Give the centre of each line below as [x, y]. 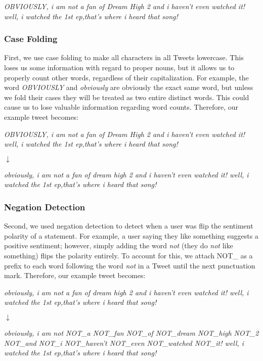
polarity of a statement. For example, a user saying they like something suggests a [131, 235]
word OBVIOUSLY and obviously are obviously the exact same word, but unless [129, 87]
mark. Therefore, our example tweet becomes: [75, 275]
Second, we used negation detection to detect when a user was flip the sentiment [129, 226]
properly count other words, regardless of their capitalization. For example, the [126, 77]
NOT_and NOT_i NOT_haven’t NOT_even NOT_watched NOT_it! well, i [124, 343]
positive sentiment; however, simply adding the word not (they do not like [119, 245]
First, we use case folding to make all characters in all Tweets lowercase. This [124, 57]
